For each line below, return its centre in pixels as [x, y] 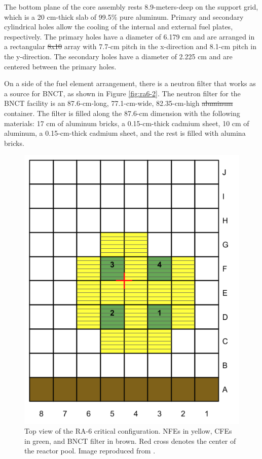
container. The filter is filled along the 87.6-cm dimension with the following [122, 113]
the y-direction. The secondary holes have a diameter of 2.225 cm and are [118, 56]
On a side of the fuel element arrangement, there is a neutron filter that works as [130, 83]
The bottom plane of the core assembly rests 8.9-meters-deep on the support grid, [131, 7]
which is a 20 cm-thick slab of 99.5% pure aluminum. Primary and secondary [124, 16]
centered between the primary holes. [60, 66]
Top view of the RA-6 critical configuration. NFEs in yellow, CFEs [128, 431]
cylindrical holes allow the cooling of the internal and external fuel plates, [119, 27]
